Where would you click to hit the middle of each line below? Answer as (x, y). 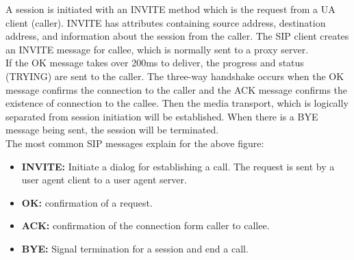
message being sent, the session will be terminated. (112, 130)
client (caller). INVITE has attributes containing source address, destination (166, 22)
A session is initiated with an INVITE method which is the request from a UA (170, 9)
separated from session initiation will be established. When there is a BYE (162, 116)
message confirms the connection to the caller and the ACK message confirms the (177, 89)
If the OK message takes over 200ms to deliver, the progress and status (155, 63)
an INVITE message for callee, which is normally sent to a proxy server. (157, 49)
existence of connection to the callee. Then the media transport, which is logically (177, 103)
